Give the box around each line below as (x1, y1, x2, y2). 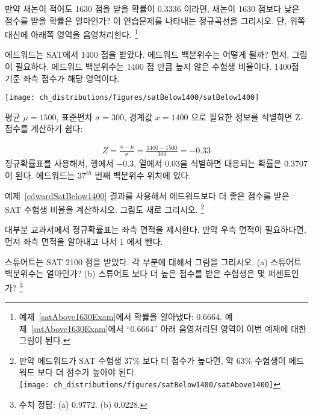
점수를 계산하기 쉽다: (5, 122, 83, 135)
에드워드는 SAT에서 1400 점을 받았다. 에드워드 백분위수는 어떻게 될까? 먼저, (5, 48, 290, 61)
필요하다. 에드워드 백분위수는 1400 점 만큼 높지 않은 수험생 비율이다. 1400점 (15, 60, 299, 73)
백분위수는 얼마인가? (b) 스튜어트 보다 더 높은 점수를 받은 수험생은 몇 (5, 267, 265, 280)
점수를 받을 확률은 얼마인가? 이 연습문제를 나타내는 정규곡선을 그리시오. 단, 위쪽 (5, 14, 305, 26)
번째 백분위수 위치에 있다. (95, 169, 191, 182)
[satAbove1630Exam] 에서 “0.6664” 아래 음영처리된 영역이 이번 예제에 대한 (31, 322, 306, 334)
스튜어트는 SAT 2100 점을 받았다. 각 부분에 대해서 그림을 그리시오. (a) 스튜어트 (5, 255, 302, 268)
